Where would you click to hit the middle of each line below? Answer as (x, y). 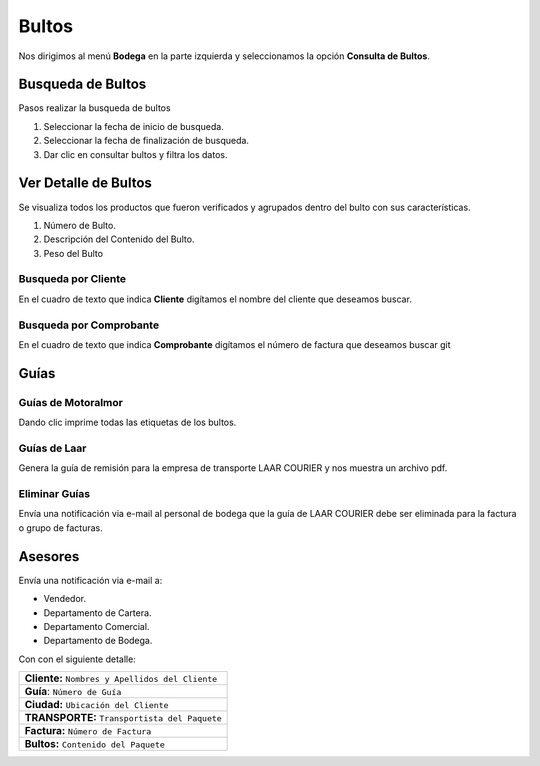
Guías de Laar (52, 448)
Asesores (49, 556)
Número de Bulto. (80, 225)
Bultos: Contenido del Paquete (94, 744)
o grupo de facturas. (61, 527)
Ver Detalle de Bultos (85, 183)
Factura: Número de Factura (88, 731)
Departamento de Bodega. (98, 641)
